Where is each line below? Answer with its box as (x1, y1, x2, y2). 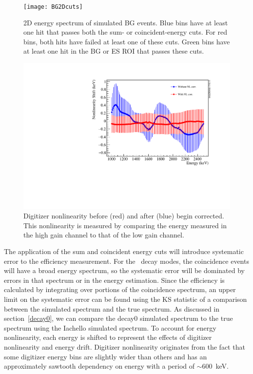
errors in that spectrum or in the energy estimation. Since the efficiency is (4, 275, 225, 285)
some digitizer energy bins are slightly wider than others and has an (4, 351, 207, 361)
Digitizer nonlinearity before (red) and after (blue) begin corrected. (23, 211, 224, 221)
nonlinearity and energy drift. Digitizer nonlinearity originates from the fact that (4, 342, 245, 352)
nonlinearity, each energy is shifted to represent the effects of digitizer (4, 332, 212, 342)
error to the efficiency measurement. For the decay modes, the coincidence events (4, 256, 249, 266)
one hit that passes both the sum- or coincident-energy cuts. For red (23, 27, 227, 37)
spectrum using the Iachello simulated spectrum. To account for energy (4, 322, 216, 333)
